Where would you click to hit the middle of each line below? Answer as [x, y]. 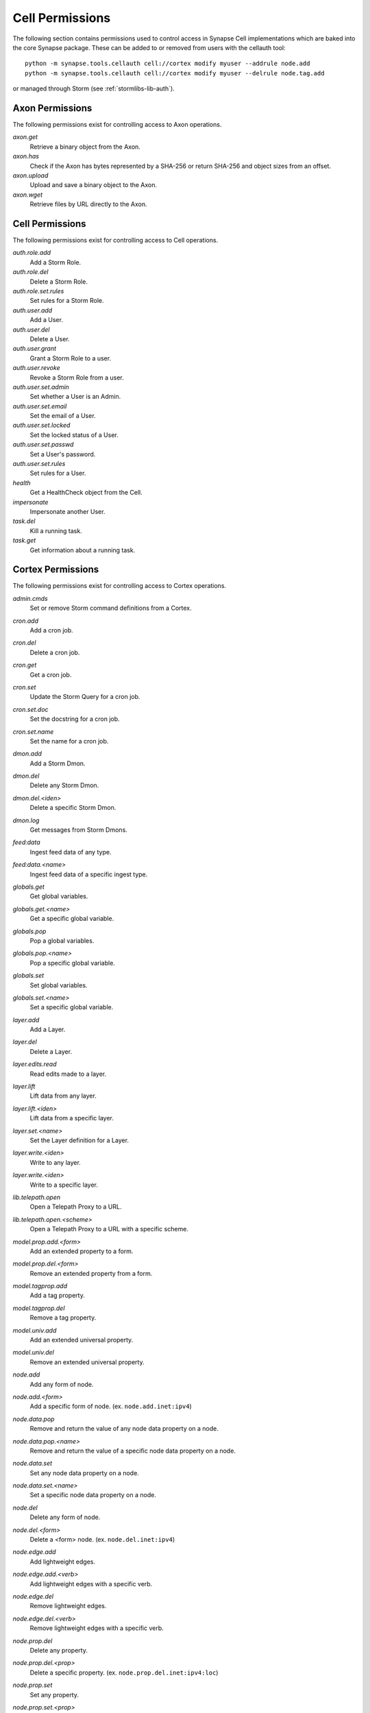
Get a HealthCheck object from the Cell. [86, 493]
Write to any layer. [56, 1162]
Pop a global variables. [62, 940]
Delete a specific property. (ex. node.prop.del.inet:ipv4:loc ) [124, 1673]
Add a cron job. [51, 630]
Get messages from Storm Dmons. [79, 830]
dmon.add [27, 754]
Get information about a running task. [83, 550]
